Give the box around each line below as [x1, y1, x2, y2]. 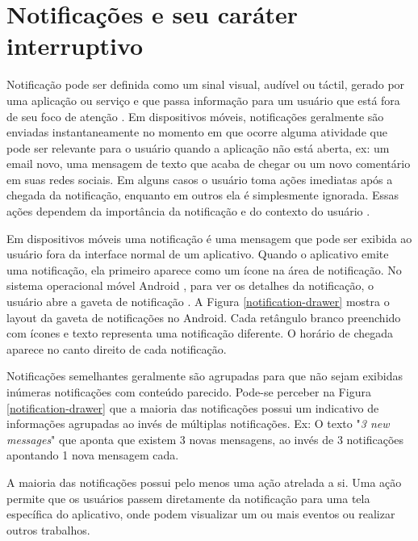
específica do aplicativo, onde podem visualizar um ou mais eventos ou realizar [6, 505, 395, 522]
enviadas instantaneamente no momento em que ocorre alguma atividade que [6, 124, 387, 140]
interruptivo [6, 29, 144, 62]
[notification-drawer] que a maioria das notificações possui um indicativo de [6, 399, 379, 416]
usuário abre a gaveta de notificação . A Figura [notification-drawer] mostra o [6, 293, 390, 310]
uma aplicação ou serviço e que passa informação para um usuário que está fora [6, 91, 400, 108]
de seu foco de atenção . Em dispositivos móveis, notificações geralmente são [6, 107, 384, 124]
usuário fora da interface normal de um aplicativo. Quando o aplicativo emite [6, 245, 389, 262]
